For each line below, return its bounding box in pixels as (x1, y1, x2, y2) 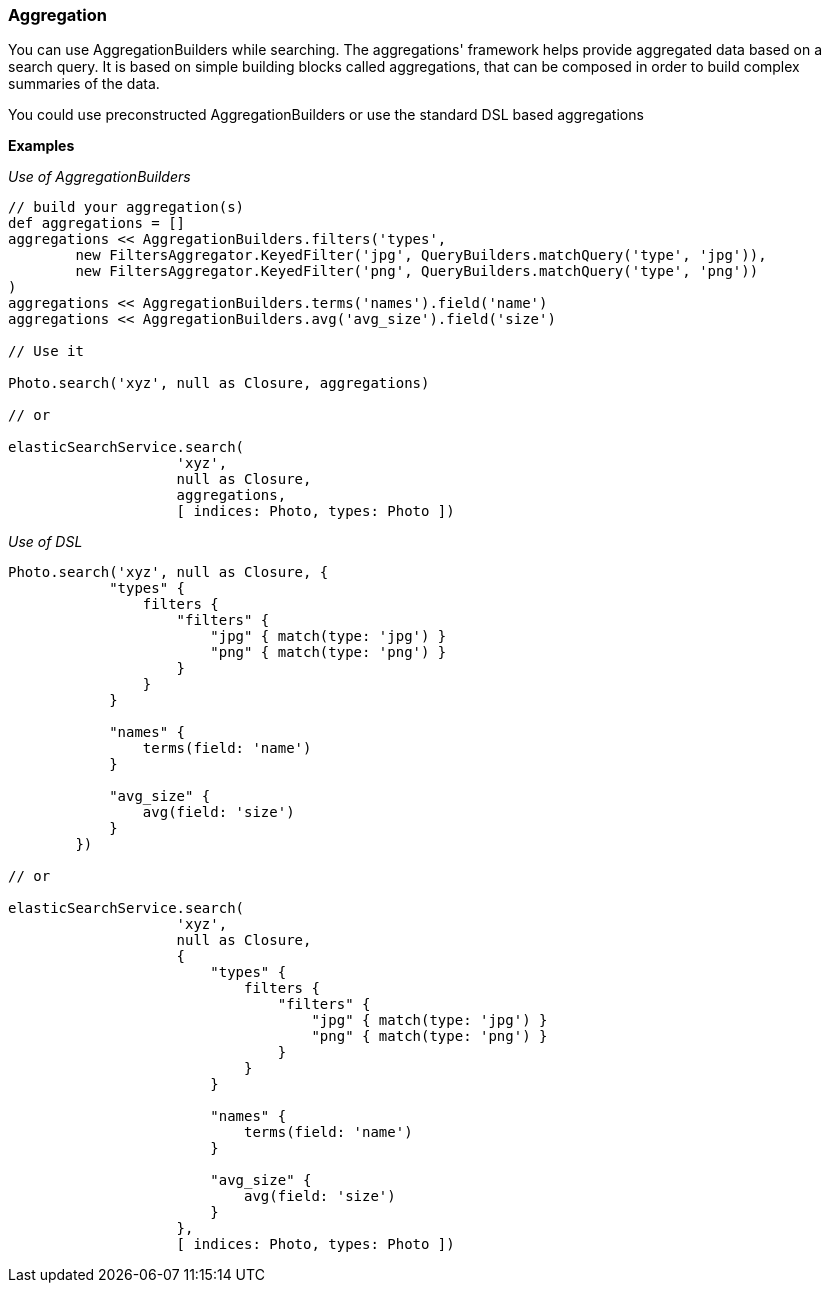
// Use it (8, 343, 84, 360)
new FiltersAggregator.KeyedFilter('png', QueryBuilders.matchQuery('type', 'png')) (75, 263, 759, 280)
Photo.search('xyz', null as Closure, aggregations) (8, 375, 430, 392)
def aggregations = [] (8, 215, 186, 232)
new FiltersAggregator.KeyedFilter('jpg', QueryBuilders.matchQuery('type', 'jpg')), (75, 247, 767, 264)
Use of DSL (8, 533, 83, 551)
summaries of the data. (8, 75, 160, 93)
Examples (8, 137, 75, 155)
